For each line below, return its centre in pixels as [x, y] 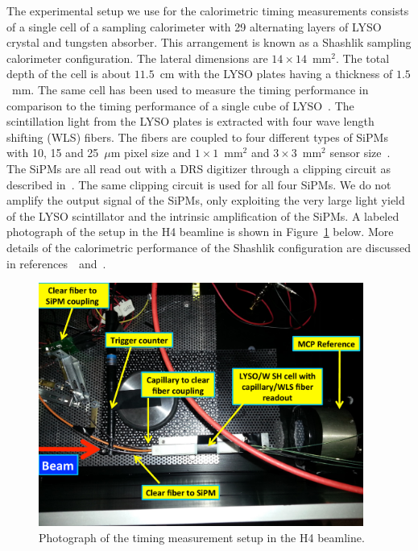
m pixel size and [151, 153]
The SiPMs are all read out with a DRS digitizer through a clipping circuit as [199, 168]
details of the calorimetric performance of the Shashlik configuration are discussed [209, 247]
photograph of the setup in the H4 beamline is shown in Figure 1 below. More [200, 232]
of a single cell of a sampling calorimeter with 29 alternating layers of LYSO [194, 26]
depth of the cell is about [69, 74]
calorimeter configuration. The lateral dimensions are [137, 58]
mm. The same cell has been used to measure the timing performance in [190, 89]
